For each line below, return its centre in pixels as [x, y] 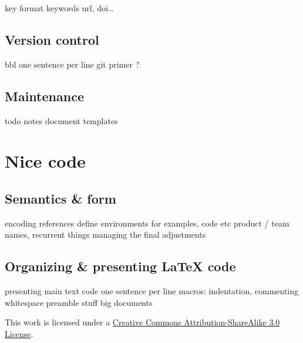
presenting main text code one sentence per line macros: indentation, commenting [152, 291]
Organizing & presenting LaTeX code [120, 266]
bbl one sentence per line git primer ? [72, 64]
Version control [52, 39]
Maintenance [44, 96]
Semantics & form [60, 198]
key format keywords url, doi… [59, 8]
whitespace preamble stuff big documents [79, 302]
